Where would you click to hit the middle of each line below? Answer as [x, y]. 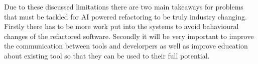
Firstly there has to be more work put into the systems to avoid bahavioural [121, 26]
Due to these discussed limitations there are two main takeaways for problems [124, 6]
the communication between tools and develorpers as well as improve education [126, 46]
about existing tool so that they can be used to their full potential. [107, 55]
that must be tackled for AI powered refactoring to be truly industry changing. [125, 16]
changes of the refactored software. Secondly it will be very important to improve [129, 36]
